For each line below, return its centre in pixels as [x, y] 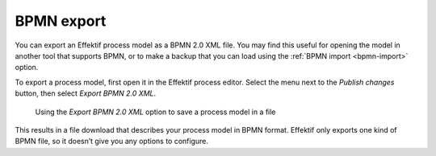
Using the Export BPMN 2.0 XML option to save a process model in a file [155, 112]
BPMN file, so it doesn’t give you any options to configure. [112, 142]
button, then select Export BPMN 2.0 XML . [86, 93]
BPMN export [61, 21]
